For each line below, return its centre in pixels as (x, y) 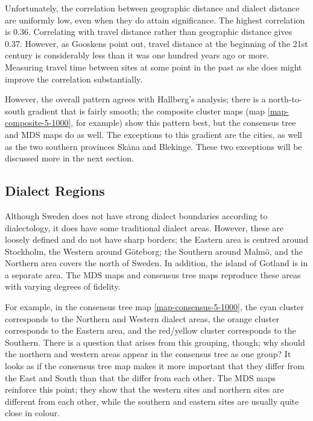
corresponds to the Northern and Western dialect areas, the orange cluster (142, 318)
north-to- (285, 99)
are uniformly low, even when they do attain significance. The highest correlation (155, 20)
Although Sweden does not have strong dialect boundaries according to (136, 215)
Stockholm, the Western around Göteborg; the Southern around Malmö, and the (154, 251)
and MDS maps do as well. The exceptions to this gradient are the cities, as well (154, 134)
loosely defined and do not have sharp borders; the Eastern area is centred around (156, 239)
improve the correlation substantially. (74, 79)
